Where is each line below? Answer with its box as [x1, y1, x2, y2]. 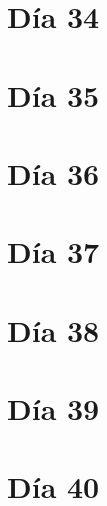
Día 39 [7, 388, 100, 429]
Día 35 [7, 74, 100, 115]
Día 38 [7, 309, 100, 350]
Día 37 [7, 231, 100, 272]
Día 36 [7, 152, 100, 193]
